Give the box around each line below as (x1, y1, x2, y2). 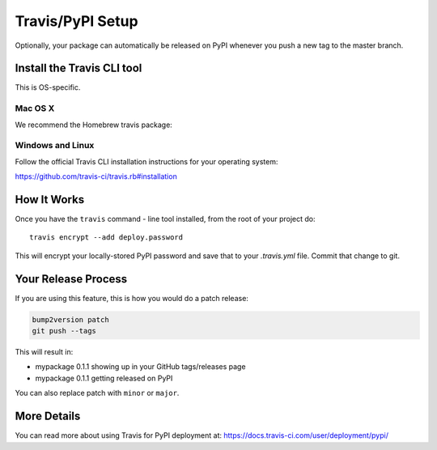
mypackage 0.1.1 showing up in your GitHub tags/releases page (35, 362, 246, 371)
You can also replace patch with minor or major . (15, 388, 180, 398)
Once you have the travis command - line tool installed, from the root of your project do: (15, 214, 316, 224)
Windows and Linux (15, 140, 95, 151)
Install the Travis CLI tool (15, 62, 142, 75)
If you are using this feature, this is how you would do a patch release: (15, 293, 248, 303)
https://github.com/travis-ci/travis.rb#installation (15, 172, 177, 181)
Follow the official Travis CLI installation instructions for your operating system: (15, 156, 278, 166)
